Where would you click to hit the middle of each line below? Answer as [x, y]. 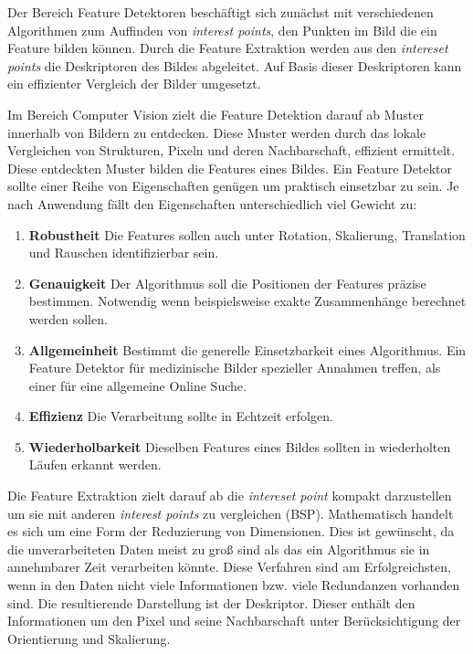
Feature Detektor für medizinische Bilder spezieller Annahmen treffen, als [235, 368]
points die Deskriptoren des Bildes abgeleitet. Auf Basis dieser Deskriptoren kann [235, 65]
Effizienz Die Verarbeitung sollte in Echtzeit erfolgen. [181, 416]
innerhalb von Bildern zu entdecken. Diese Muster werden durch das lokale [217, 132]
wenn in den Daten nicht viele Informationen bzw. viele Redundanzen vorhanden [234, 585]
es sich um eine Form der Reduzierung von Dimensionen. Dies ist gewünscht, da [231, 531]
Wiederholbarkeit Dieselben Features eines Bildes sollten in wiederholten [240, 446]
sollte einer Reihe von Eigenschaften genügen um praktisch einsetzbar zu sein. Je [233, 186]
